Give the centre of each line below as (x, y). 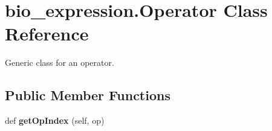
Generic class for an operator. (60, 62)
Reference (47, 34)
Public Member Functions (88, 95)
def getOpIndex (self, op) (55, 120)
